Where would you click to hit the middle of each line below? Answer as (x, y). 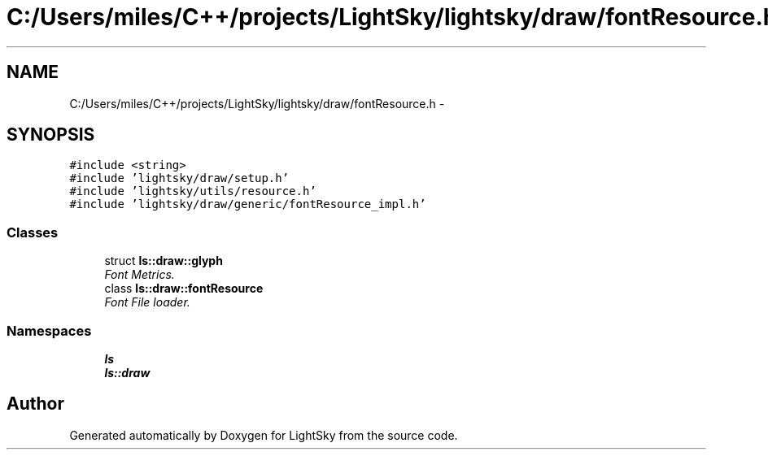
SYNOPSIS (51, 135)
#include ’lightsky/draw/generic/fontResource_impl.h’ (248, 204)
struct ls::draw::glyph (164, 261)
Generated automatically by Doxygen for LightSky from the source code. (264, 435)
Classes (33, 232)
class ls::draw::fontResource (184, 289)
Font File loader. (147, 302)
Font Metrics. (140, 275)
